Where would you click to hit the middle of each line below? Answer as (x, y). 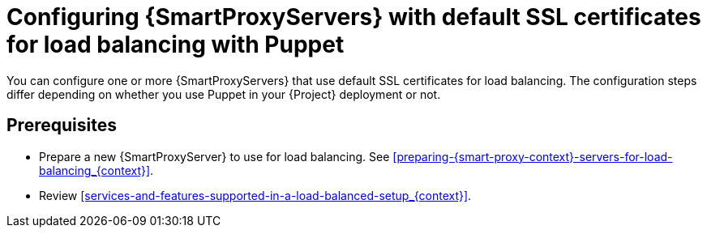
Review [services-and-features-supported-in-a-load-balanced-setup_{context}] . (255, 195)
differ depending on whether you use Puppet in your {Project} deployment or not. (224, 94)
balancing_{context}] (95, 170)
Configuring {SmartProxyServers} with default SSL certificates (354, 17)
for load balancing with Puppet (176, 45)
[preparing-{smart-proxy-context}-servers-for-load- (533, 156)
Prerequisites (62, 126)
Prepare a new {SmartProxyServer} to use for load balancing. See (214, 156)
